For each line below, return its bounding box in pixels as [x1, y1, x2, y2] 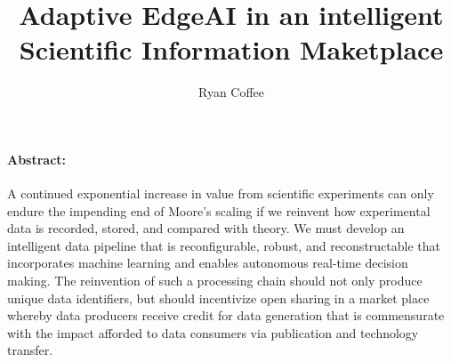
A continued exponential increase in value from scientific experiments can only [7, 184, 434, 203]
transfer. [7, 341, 53, 359]
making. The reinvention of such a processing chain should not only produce [7, 271, 423, 290]
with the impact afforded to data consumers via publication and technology [7, 323, 419, 342]
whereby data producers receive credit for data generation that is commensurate [7, 306, 445, 325]
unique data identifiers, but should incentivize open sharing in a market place [7, 288, 430, 307]
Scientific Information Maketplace [19, 31, 444, 68]
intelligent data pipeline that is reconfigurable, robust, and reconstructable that [7, 236, 440, 254]
